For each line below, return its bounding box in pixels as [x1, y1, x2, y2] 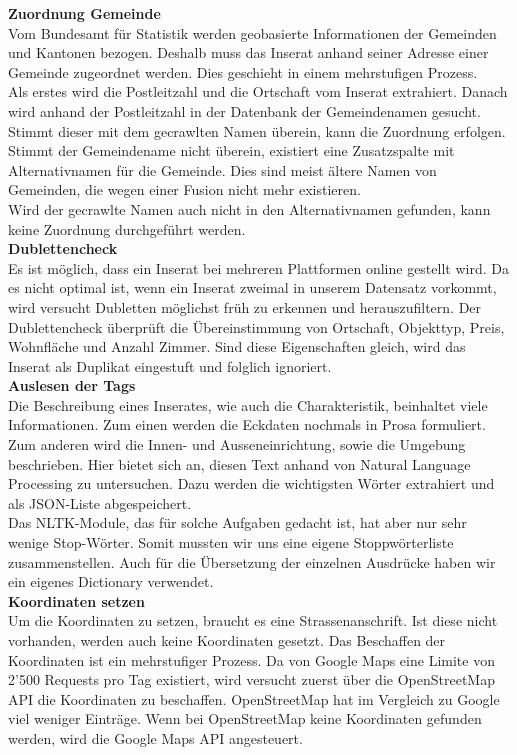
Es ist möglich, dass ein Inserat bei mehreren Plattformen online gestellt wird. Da [8, 257, 509, 278]
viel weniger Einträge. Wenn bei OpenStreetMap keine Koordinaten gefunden [8, 708, 482, 729]
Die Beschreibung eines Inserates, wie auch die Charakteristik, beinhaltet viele [8, 394, 488, 415]
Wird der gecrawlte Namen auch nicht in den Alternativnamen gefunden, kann [8, 198, 491, 219]
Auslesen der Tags [8, 375, 136, 396]
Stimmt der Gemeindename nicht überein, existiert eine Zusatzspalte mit [8, 140, 455, 161]
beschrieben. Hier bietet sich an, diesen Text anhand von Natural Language [8, 453, 471, 474]
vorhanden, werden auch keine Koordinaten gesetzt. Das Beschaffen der [8, 630, 446, 650]
